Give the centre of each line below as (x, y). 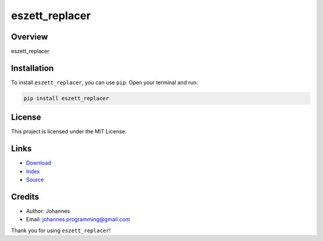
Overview (30, 37)
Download (39, 163)
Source (35, 180)
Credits (25, 196)
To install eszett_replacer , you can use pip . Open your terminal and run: (105, 82)
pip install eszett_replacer (66, 98)
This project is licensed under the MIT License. (69, 132)
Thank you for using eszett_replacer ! (61, 230)
